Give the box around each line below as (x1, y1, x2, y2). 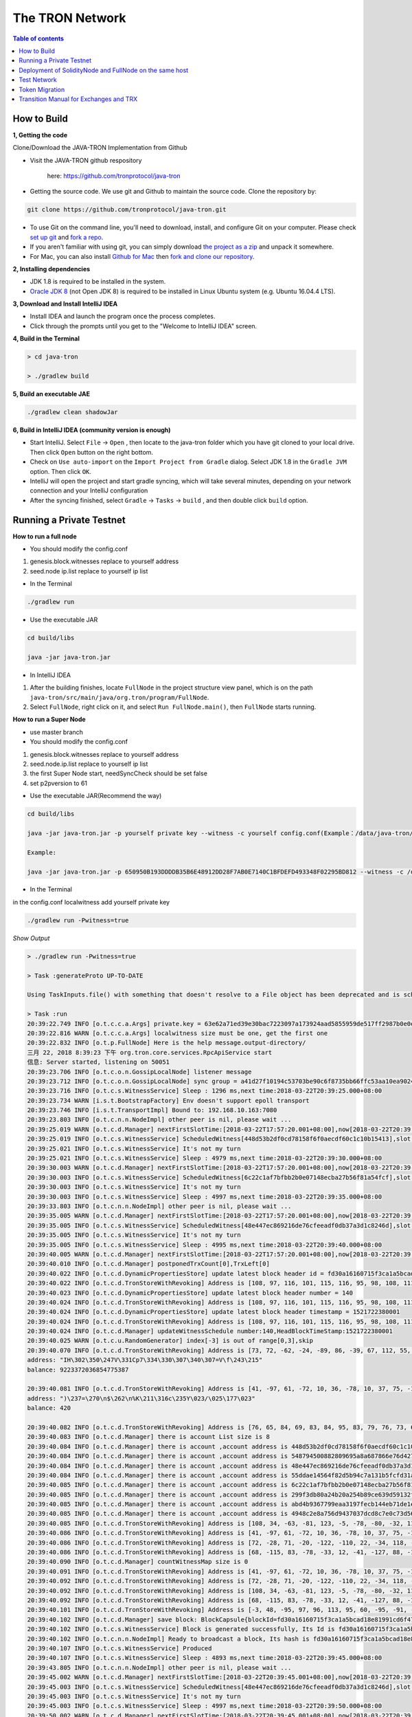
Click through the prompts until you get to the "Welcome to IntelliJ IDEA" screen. (30, 321, 257, 330)
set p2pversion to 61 (30, 779, 88, 787)
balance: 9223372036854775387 (27, 1365, 129, 1374)
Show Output (12, 934, 50, 942)
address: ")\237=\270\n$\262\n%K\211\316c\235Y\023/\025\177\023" (27, 1394, 255, 1402)
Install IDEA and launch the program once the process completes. (30, 312, 216, 321)
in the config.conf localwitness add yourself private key (12, 898, 170, 906)
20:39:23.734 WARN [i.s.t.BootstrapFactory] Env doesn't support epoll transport (27, 1096, 310, 1104)
